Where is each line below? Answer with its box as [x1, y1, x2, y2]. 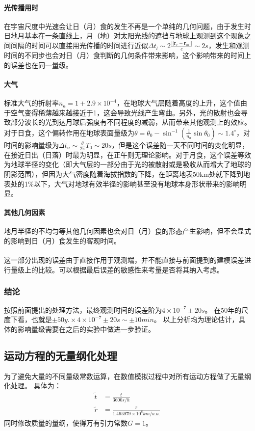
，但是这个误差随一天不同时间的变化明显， [111, 139, 249, 150]
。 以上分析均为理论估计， [153, 314, 239, 324]
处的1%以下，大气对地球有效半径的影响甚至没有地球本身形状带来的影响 [10, 178, 240, 189]
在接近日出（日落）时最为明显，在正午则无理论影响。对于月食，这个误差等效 [4, 149, 251, 160]
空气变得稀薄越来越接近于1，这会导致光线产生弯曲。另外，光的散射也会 [10, 107, 241, 117]
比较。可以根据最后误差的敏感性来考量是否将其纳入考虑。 [38, 264, 224, 274]
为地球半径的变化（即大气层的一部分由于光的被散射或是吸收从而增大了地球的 [4, 159, 251, 169]
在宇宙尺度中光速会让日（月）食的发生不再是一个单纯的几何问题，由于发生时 [4, 21, 251, 31]
